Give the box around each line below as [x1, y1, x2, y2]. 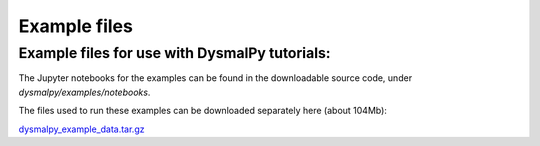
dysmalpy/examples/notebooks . [18, 86, 151, 98]
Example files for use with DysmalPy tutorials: [18, 44, 331, 62]
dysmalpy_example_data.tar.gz [18, 123, 145, 135]
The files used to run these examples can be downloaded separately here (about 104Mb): [18, 105, 387, 117]
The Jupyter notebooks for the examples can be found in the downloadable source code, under [18, 72, 413, 84]
